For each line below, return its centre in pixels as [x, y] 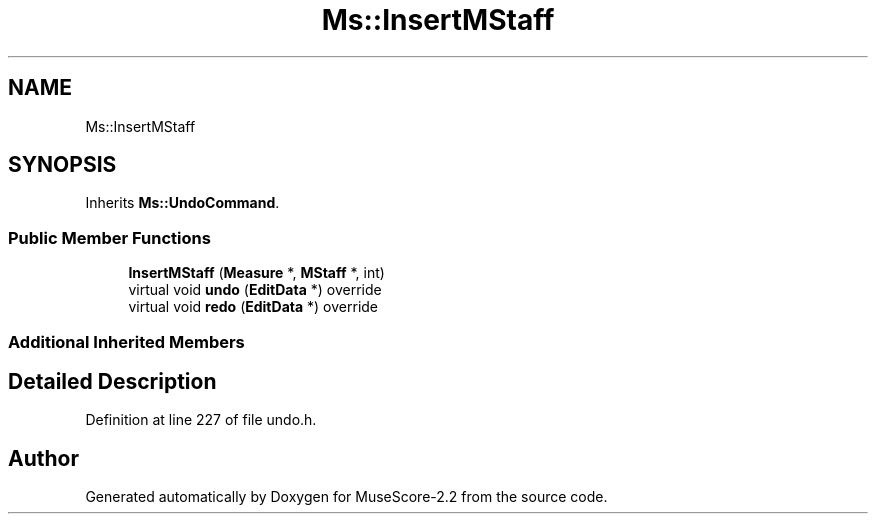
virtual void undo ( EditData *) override [255, 290]
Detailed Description [112, 381]
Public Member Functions [109, 237]
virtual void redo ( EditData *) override [253, 307]
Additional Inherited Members [126, 341]
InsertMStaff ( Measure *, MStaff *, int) [256, 273]
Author [43, 458]
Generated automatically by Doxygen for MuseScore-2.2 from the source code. [346, 497]
